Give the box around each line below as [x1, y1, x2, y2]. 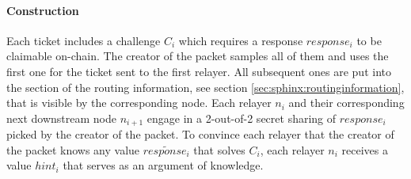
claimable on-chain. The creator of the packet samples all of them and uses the [6, 48, 389, 64]
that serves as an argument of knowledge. [63, 157, 264, 173]
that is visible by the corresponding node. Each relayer [6, 94, 272, 111]
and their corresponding [288, 94, 405, 111]
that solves [193, 141, 245, 158]
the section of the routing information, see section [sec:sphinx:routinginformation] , [6, 78, 405, 95]
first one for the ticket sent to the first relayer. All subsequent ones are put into [6, 63, 391, 79]
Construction [6, 2, 79, 18]
